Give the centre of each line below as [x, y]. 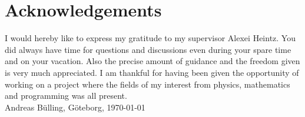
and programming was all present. [66, 96]
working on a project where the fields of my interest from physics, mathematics [147, 84]
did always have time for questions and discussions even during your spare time [148, 49]
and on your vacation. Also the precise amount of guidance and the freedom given [152, 61]
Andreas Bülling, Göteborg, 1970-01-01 [75, 107]
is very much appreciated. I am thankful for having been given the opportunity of [152, 72]
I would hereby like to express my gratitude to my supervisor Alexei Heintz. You [150, 38]
